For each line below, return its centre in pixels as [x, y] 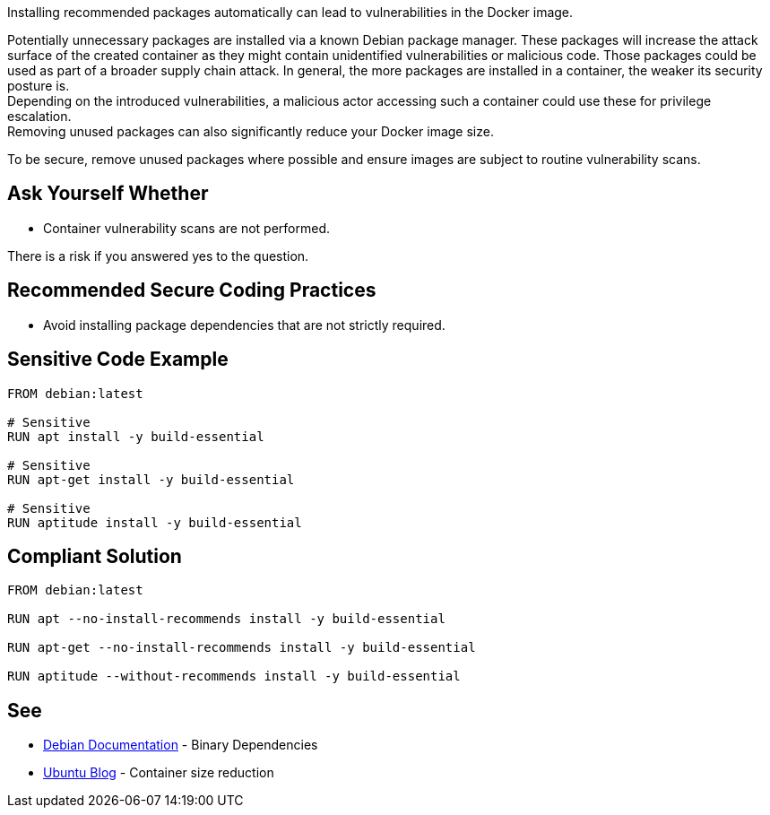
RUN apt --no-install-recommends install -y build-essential [226, 619]
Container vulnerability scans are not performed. [187, 228]
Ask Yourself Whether [108, 194]
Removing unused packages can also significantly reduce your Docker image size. [251, 131]
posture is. [39, 86]
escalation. [39, 116]
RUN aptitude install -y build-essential [155, 522]
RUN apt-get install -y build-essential [151, 479]
